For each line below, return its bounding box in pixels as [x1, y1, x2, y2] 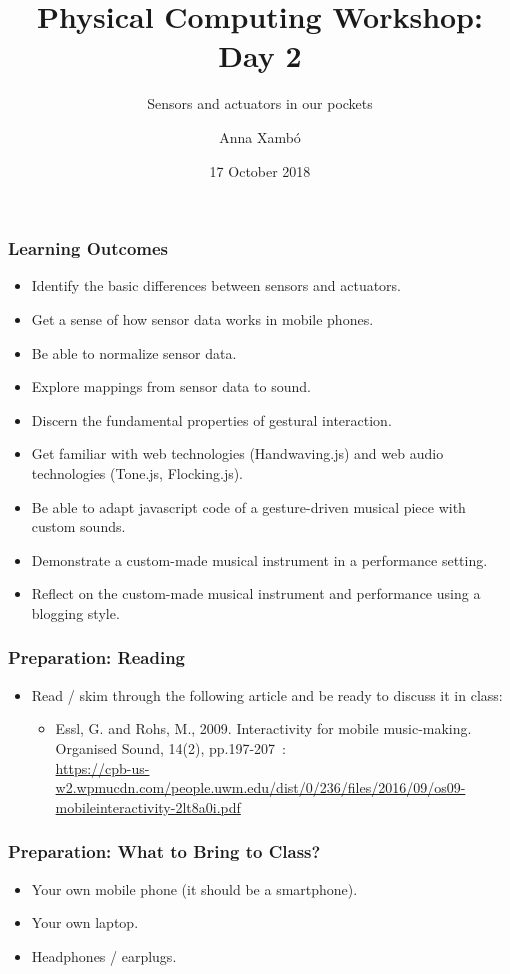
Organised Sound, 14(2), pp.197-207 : [55, 737, 286, 758]
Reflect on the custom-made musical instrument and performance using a [31, 583, 481, 604]
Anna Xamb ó [219, 126, 301, 147]
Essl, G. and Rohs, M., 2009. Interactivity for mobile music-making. [55, 718, 472, 739]
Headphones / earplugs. [31, 945, 177, 966]
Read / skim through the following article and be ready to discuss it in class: [31, 684, 503, 705]
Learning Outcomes [8, 236, 169, 261]
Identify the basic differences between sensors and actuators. [31, 275, 402, 296]
